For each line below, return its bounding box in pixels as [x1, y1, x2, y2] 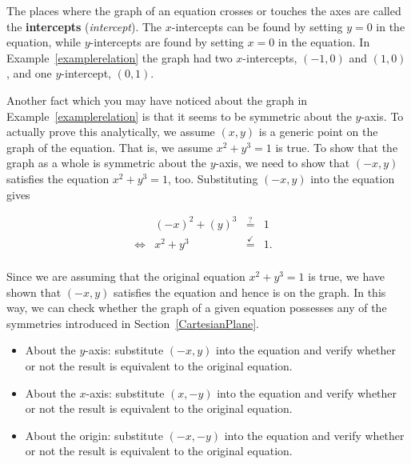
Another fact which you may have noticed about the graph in [6, 91, 308, 108]
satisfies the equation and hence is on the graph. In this [113, 283, 386, 300]
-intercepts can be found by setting [171, 18, 343, 34]
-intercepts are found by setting [90, 34, 244, 50]
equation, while [6, 34, 81, 50]
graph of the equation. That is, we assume [6, 138, 213, 155]
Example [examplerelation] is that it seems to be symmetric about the [6, 107, 352, 124]
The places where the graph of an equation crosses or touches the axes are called [6, 2, 401, 18]
